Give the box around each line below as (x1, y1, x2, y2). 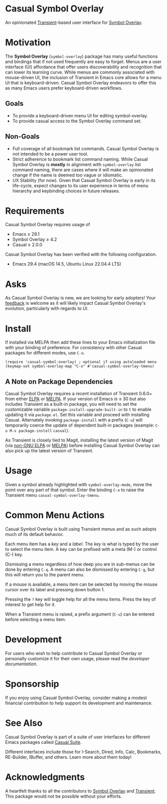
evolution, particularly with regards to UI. (5, 305, 88, 311)
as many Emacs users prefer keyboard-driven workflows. (5, 85, 123, 91)
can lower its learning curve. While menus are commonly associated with (5, 69, 155, 75)
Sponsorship (5, 678, 60, 690)
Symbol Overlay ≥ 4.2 (12, 237, 57, 243)
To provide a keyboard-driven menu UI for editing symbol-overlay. (12, 112, 148, 118)
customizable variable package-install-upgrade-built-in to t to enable (5, 406, 152, 413)
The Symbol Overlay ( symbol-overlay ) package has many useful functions (5, 53, 158, 59)
